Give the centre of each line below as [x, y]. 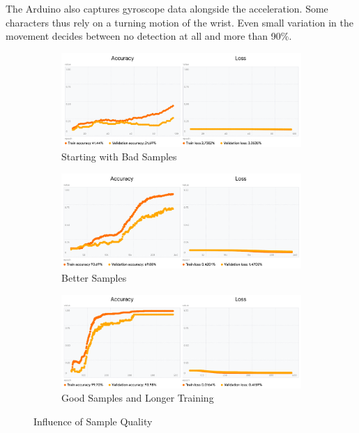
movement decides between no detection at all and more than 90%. [149, 36]
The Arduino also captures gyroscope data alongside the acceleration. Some [167, 8]
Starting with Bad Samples [119, 157]
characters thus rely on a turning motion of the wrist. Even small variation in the [179, 22]
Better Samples [94, 278]
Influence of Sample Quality [93, 421]
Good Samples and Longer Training [138, 398]
